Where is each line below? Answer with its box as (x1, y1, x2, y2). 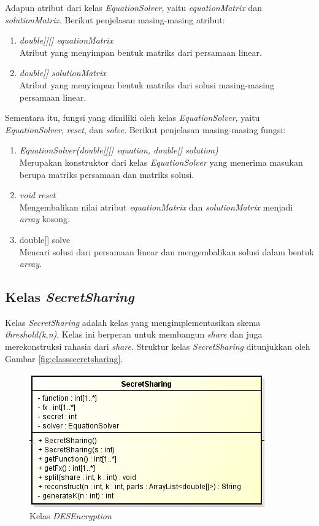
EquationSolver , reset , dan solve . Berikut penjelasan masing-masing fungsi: (5, 123, 286, 136)
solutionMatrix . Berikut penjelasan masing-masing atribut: (5, 13, 225, 26)
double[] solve (19, 233, 71, 246)
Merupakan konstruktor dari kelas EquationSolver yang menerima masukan (19, 155, 303, 168)
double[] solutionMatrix (19, 66, 106, 79)
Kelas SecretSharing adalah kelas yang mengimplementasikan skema (5, 315, 261, 328)
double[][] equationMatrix (19, 34, 113, 47)
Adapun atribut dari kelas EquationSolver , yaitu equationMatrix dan (5, 1, 262, 14)
